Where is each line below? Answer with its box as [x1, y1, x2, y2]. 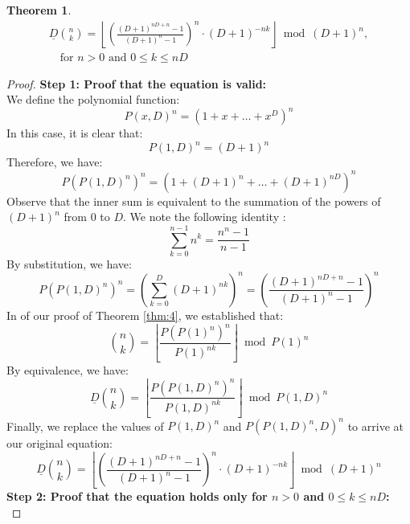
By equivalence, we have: [6, 362, 129, 379]
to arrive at [347, 417, 404, 434]
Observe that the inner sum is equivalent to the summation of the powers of [6, 192, 381, 209]
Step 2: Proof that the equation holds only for [6, 487, 268, 504]
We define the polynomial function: [6, 91, 180, 108]
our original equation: [6, 435, 113, 452]
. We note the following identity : [123, 208, 286, 225]
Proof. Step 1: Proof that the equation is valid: [6, 75, 267, 92]
